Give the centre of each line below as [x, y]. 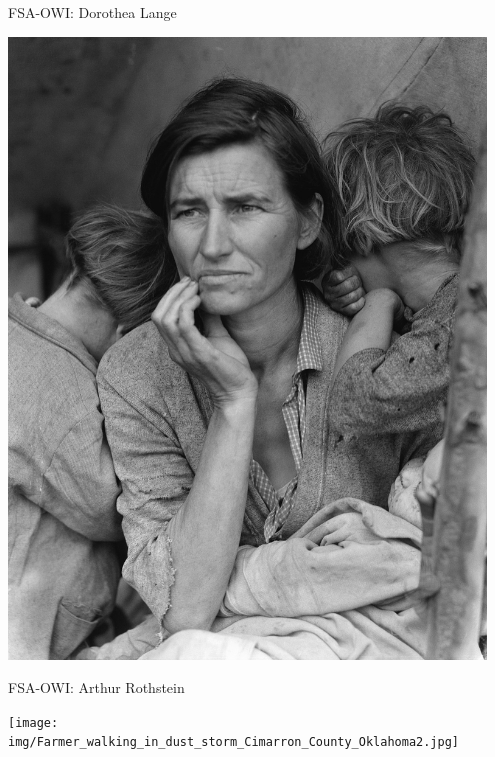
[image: [33, 722]
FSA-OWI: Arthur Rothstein [96, 687]
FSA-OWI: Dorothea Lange [92, 12]
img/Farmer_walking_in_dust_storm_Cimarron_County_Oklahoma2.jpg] [234, 742]
